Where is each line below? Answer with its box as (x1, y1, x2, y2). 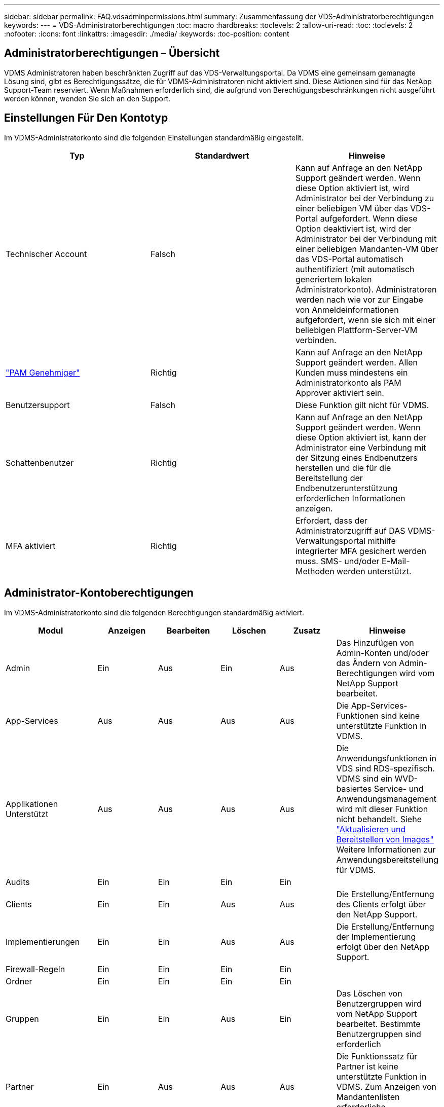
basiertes (336, 783, 372, 794)
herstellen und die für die (295, 462, 391, 473)
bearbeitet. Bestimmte (336, 1018, 421, 1029)
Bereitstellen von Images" (336, 834, 434, 844)
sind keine (381, 710, 420, 721)
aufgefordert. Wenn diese (320, 213, 418, 224)
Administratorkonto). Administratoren (295, 284, 437, 294)
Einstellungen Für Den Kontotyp (4, 112, 168, 125)
